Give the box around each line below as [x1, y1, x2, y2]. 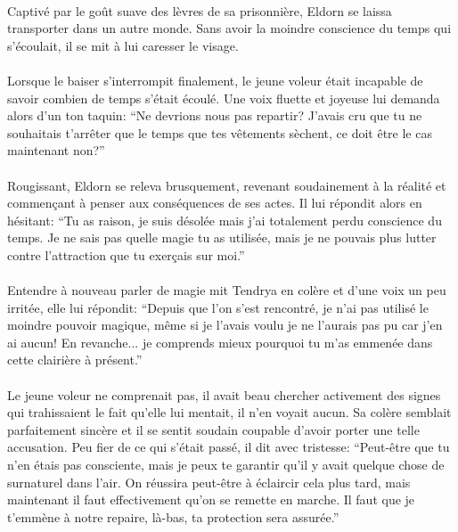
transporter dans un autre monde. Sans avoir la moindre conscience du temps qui [7, 19, 452, 37]
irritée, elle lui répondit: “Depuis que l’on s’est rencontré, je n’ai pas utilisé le [7, 298, 429, 316]
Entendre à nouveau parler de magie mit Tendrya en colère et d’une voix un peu [7, 281, 446, 299]
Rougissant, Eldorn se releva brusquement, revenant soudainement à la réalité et [7, 176, 446, 194]
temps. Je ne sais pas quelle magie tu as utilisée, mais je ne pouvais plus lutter [7, 228, 437, 247]
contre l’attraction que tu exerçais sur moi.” [7, 245, 245, 264]
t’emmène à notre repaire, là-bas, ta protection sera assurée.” [7, 507, 339, 526]
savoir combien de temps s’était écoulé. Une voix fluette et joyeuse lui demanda [7, 88, 440, 107]
